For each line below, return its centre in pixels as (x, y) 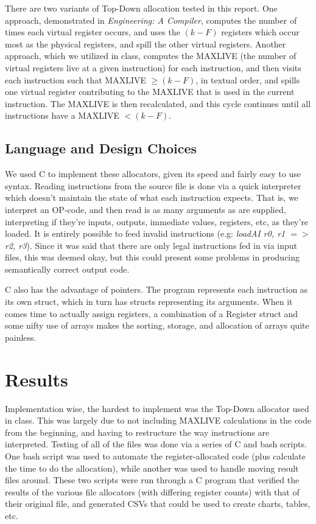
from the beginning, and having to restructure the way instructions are (137, 432)
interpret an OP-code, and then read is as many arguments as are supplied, (146, 209)
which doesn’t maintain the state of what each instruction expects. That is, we (152, 197)
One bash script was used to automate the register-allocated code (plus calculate (156, 456)
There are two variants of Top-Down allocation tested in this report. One (141, 8)
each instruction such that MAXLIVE (75, 79)
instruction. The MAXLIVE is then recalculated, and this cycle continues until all (158, 103)
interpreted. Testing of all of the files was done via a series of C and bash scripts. (156, 444)
